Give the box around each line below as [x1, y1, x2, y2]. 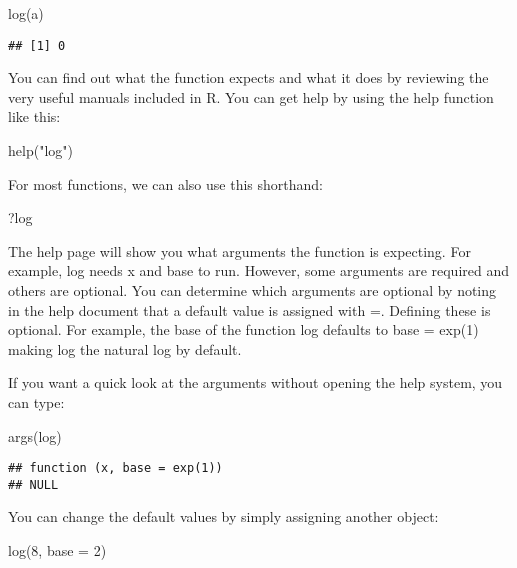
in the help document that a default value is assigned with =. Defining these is [8, 299, 491, 320]
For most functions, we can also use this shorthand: [8, 173, 323, 194]
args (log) [8, 425, 62, 446]
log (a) [8, 3, 44, 23]
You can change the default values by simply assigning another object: [8, 506, 439, 527]
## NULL [8, 477, 59, 492]
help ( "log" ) [8, 140, 73, 161]
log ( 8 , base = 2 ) [8, 540, 107, 561]
